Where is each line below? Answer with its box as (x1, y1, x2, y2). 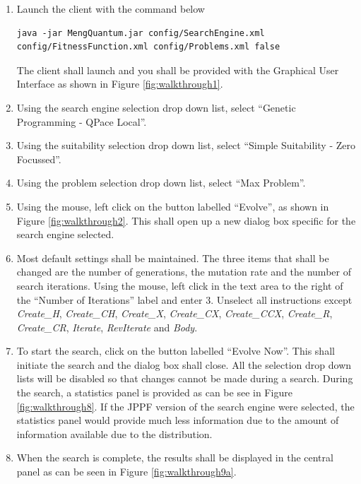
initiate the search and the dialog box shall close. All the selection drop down (16, 357, 352, 372)
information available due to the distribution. (16, 426, 213, 441)
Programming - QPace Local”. (16, 114, 147, 129)
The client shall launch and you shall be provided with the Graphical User (16, 62, 339, 77)
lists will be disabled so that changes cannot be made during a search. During (16, 371, 353, 386)
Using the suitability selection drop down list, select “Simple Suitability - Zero (16, 138, 355, 153)
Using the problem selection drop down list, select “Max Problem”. (16, 175, 306, 190)
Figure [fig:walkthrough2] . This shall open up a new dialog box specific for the (16, 213, 356, 228)
